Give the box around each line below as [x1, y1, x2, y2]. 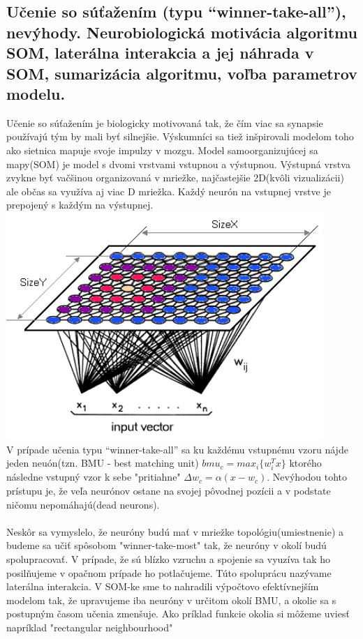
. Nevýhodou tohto [267, 469, 348, 484]
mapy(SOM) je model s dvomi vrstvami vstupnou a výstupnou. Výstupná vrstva [6, 156, 350, 171]
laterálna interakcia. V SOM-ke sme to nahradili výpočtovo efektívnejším [6, 579, 319, 594]
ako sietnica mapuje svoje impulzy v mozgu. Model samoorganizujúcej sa [6, 142, 318, 157]
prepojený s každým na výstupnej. [6, 197, 154, 212]
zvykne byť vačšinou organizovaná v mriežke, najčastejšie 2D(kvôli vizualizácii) [6, 170, 344, 185]
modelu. [6, 82, 66, 104]
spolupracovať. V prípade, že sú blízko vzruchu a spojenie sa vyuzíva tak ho [6, 551, 330, 566]
